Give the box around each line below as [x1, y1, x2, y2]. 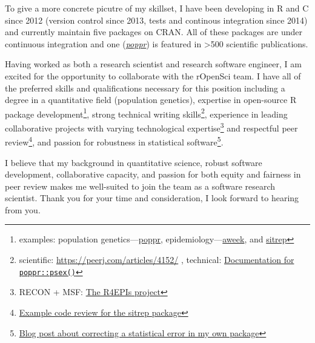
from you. [5, 203, 41, 216]
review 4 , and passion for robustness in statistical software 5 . [5, 134, 224, 148]
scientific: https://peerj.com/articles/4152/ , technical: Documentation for [19, 253, 294, 266]
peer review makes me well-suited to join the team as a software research [5, 179, 276, 192]
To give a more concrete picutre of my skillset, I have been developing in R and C [5, 2, 309, 14]
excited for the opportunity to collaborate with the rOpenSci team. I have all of [5, 69, 301, 82]
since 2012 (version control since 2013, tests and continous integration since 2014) [5, 13, 308, 26]
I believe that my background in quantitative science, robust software [5, 156, 262, 168]
